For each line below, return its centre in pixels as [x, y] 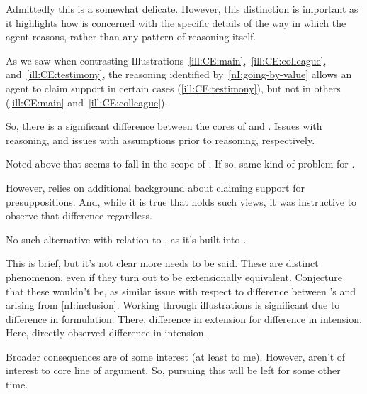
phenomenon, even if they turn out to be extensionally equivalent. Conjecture [174, 277]
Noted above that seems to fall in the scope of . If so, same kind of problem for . [180, 164]
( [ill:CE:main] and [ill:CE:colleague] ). [87, 102]
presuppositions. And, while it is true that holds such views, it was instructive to [181, 201]
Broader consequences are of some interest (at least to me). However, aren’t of [176, 356]
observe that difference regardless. [79, 215]
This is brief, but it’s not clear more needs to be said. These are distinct [162, 263]
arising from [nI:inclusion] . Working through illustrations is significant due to [173, 305]
